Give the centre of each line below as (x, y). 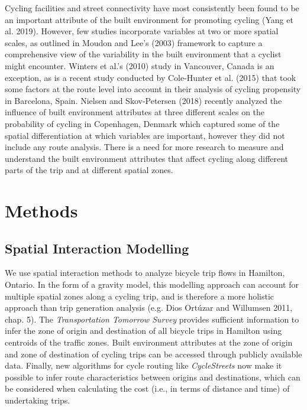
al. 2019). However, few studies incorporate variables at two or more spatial (142, 31)
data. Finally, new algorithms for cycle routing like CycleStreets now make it (143, 365)
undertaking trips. (38, 400)
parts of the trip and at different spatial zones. (89, 170)
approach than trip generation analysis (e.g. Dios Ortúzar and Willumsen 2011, (149, 307)
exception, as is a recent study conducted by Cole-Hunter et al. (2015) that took (151, 77)
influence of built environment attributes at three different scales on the (135, 112)
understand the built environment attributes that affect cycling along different (147, 158)
